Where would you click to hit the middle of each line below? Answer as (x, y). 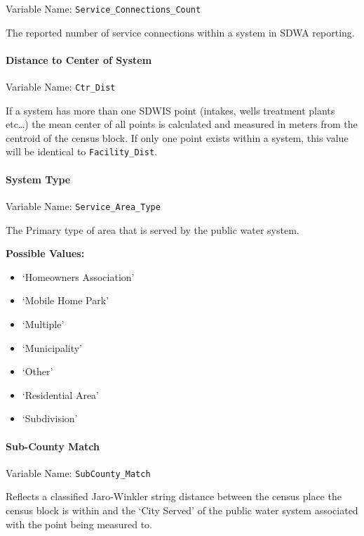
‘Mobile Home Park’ (65, 300)
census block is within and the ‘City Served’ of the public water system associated (182, 510)
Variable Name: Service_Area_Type (83, 205)
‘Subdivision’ (50, 418)
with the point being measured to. (79, 524)
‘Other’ (38, 371)
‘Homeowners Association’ (78, 276)
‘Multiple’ (43, 323)
